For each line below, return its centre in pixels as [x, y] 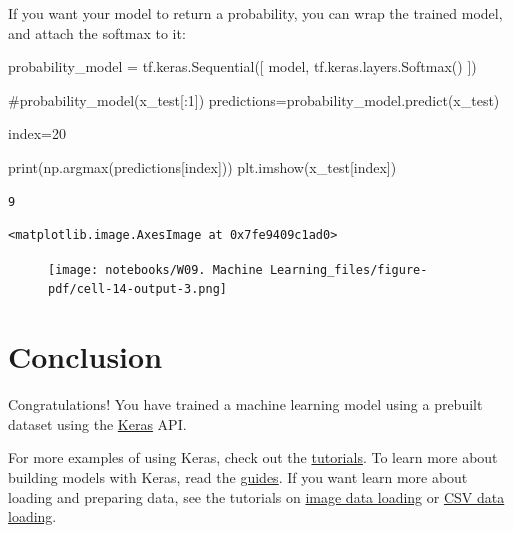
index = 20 [37, 133]
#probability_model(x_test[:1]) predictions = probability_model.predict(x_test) [254, 99]
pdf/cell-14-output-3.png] [137, 289]
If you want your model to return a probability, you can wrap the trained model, [255, 13]
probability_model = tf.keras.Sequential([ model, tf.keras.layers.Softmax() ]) [242, 66]
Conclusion [85, 356]
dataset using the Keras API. [97, 423]
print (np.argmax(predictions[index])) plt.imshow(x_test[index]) [202, 166]
